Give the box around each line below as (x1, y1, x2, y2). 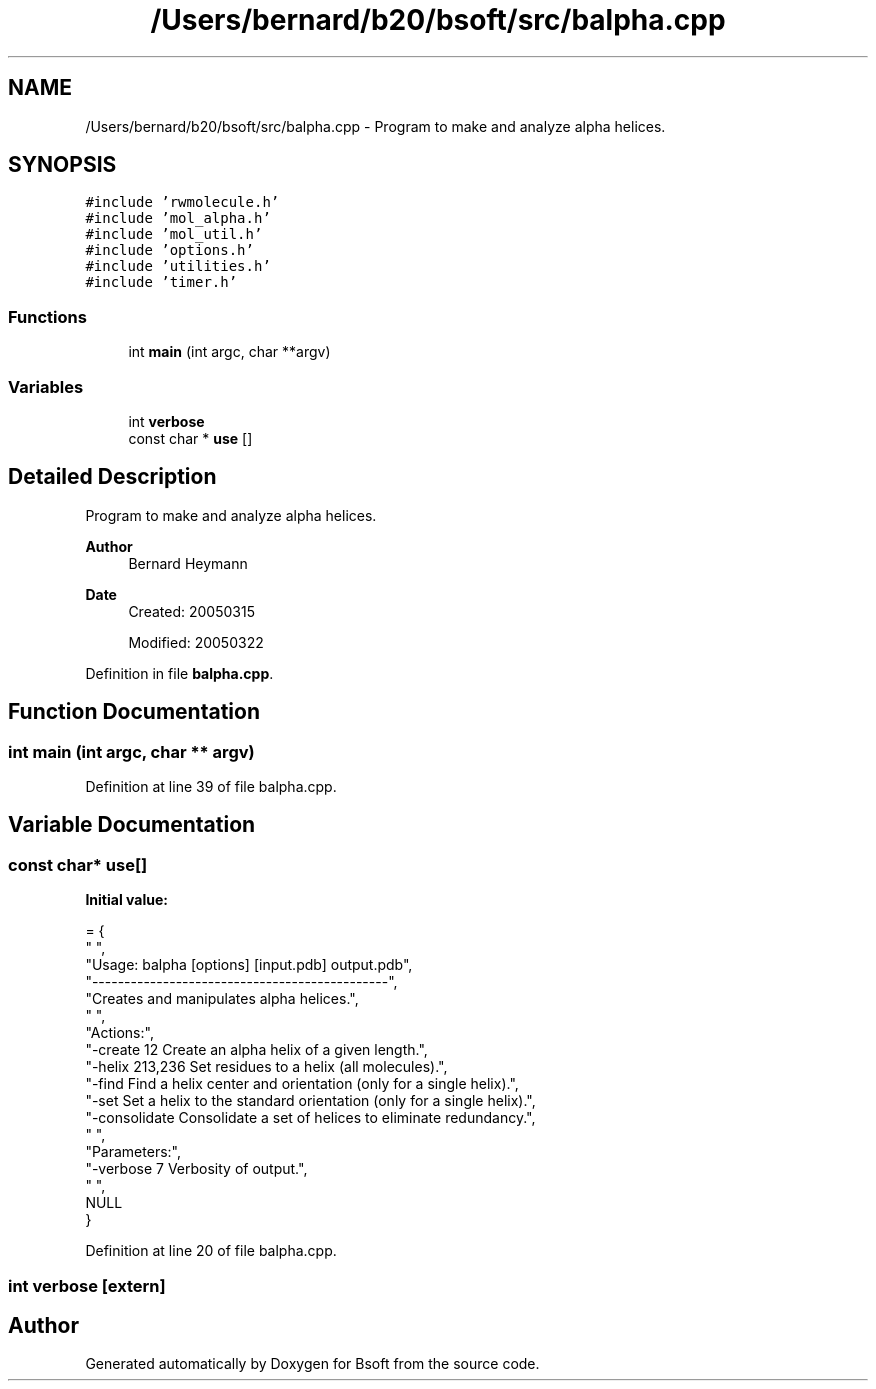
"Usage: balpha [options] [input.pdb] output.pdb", (85, 956, 413, 974)
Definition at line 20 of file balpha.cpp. (85, 1242, 337, 1260)
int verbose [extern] (8, 1275, 166, 1296)
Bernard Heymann (128, 554, 248, 572)
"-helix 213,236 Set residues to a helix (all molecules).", (85, 1058, 448, 1076)
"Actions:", (85, 1024, 154, 1042)
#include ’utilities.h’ (85, 258, 271, 275)
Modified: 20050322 (128, 633, 264, 651)
